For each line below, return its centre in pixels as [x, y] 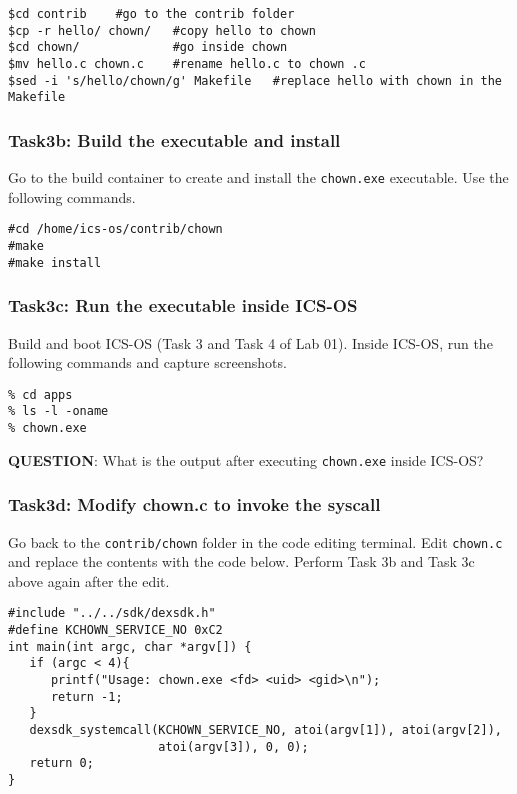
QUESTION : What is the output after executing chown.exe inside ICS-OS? [246, 459]
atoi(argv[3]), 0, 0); [233, 746]
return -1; [86, 696]
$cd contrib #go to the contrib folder [151, 14]
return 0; [61, 763]
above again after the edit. [89, 580]
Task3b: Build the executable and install [174, 139]
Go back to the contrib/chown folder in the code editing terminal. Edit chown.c [255, 541]
